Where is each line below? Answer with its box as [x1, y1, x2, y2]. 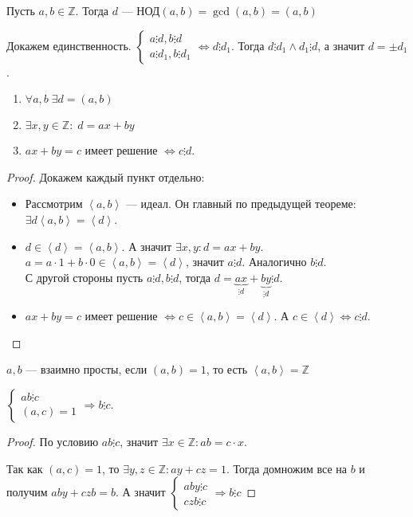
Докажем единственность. [6, 37, 132, 53]
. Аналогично [242, 253, 307, 270]
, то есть [206, 361, 248, 378]
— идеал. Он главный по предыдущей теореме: [125, 195, 356, 212]
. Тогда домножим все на [226, 460, 348, 476]
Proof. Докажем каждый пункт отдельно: [6, 168, 205, 185]
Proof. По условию [6, 433, 99, 449]
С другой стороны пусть [25, 268, 144, 285]
